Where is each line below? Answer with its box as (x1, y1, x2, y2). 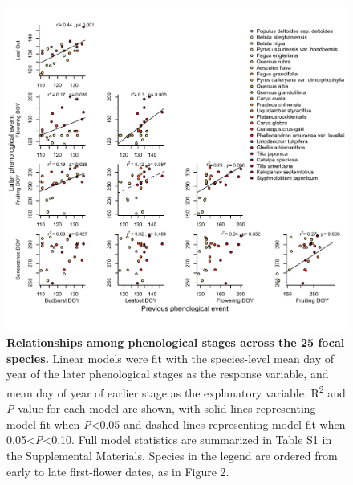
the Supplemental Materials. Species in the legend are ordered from (6, 446, 338, 463)
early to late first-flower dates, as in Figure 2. (6, 463, 229, 479)
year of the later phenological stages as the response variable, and (6, 365, 329, 382)
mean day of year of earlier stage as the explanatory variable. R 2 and (6, 381, 346, 401)
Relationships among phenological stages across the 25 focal (6, 334, 345, 351)
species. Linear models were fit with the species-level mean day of (6, 349, 335, 366)
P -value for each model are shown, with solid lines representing (6, 400, 316, 417)
